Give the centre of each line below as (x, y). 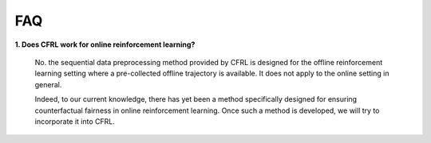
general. (48, 84)
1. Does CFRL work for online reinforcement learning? (105, 44)
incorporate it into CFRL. (75, 121)
